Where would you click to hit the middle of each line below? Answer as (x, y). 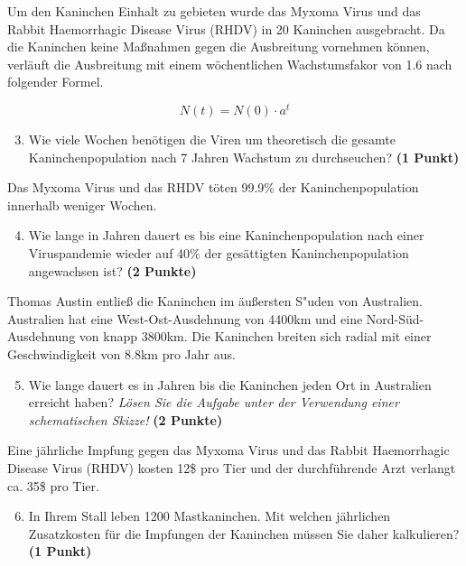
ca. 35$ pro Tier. (53, 485)
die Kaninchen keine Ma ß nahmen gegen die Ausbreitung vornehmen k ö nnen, (219, 46)
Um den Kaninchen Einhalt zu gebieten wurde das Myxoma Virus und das (214, 11)
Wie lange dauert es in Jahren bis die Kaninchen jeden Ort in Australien (230, 384)
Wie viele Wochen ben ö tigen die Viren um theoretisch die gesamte (212, 139)
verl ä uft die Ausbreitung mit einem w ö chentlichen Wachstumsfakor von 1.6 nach (230, 64)
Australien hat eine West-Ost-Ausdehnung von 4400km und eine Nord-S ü (210, 318)
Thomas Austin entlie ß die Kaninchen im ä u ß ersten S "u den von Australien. (215, 301)
